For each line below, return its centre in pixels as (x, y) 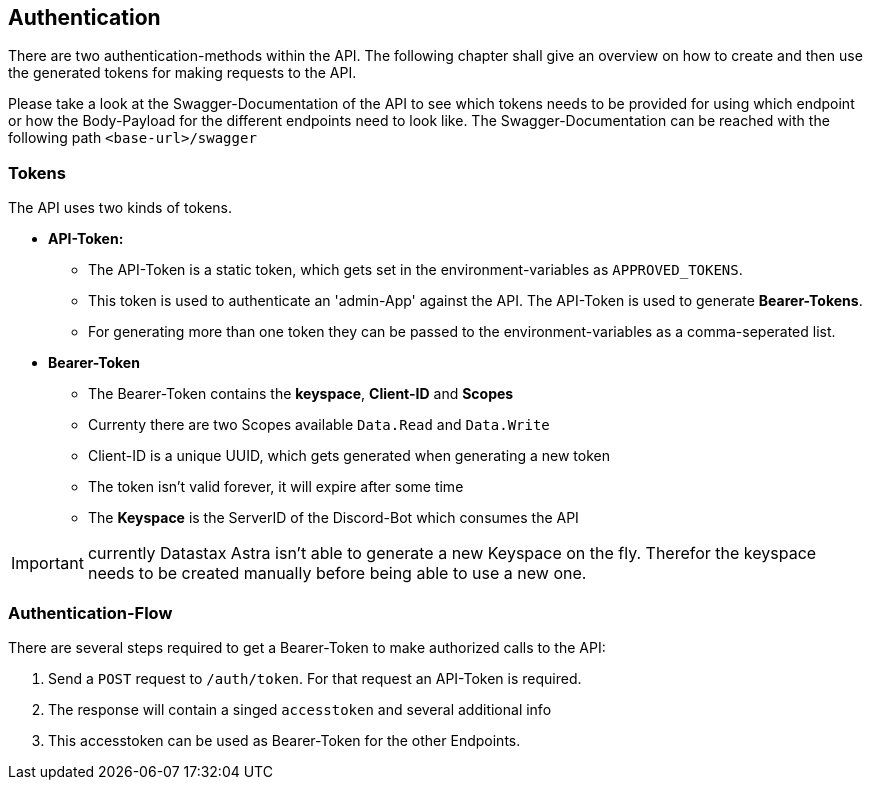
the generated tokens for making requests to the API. (182, 73)
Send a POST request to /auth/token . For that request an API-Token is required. (315, 678)
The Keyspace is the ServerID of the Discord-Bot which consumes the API (333, 518)
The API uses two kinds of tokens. (120, 208)
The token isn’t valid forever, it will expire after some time (276, 487)
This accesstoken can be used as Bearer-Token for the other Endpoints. (284, 740)
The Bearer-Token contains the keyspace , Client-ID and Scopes (301, 394)
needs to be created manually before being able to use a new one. (337, 573)
